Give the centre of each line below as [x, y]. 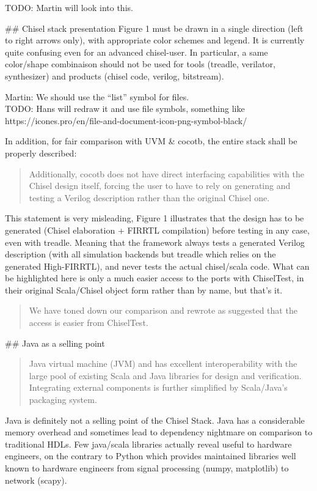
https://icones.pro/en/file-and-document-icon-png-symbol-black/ [126, 120]
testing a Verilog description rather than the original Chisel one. [149, 197]
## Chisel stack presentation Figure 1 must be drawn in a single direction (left [154, 28]
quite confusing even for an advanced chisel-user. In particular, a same [137, 52]
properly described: [41, 153]
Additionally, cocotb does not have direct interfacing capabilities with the [167, 173]
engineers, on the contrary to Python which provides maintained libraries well [151, 456]
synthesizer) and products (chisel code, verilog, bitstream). [115, 76]
